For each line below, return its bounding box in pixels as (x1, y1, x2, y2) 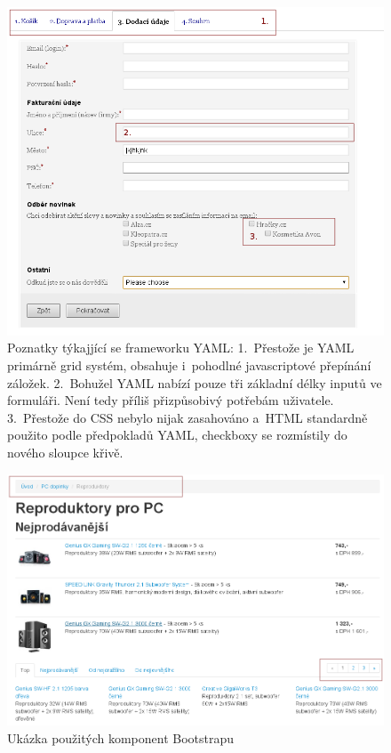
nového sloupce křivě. (7, 443, 124, 461)
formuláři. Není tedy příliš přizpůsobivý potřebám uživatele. (7, 391, 334, 409)
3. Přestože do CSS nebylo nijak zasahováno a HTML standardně (7, 408, 368, 426)
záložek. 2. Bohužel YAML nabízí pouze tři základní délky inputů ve (7, 373, 382, 392)
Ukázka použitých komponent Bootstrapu (7, 728, 235, 747)
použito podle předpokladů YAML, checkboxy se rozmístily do (7, 425, 347, 444)
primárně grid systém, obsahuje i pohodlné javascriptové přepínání (7, 356, 371, 375)
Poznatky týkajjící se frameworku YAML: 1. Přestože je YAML (7, 338, 355, 357)
